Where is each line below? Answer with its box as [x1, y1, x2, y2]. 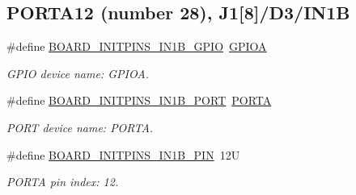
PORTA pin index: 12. [6, 173, 119, 190]
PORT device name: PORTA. [6, 118, 154, 135]
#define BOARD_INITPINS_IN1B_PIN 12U [6, 146, 240, 163]
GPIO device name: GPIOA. [6, 64, 150, 81]
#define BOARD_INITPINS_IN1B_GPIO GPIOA [6, 38, 267, 55]
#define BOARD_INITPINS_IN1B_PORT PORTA [6, 92, 272, 109]
